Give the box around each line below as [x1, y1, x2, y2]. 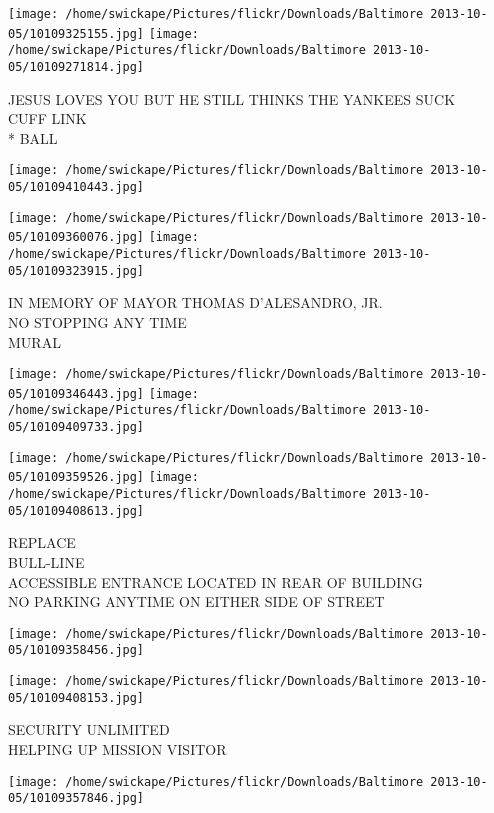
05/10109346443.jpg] [8, 386, 145, 401]
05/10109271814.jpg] [8, 59, 145, 74]
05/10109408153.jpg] [8, 690, 145, 705]
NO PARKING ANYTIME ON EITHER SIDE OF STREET [8, 591, 385, 612]
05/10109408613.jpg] [8, 503, 145, 518]
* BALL [8, 127, 58, 148]
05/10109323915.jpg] [8, 263, 145, 278]
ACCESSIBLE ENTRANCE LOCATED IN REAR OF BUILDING [8, 571, 423, 592]
